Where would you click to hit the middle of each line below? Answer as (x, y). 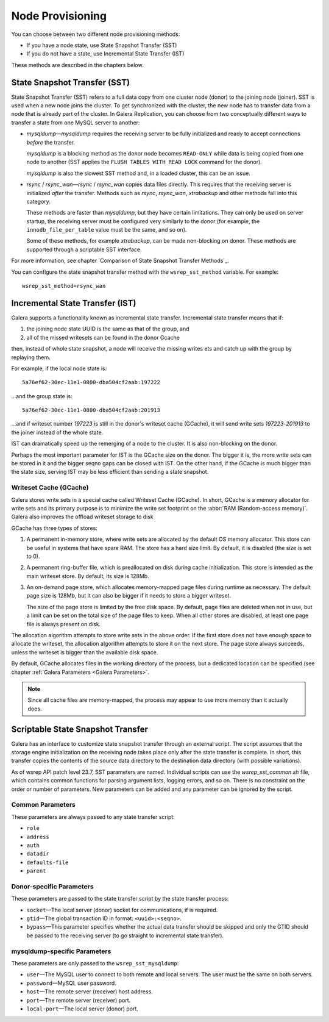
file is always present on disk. (64, 624)
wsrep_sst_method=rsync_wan (64, 286)
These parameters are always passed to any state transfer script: (93, 817)
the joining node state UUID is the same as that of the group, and (108, 329)
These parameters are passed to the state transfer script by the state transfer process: (120, 899)
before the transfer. (51, 142)
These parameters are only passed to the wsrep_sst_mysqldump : (95, 963)
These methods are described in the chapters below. (77, 65)
